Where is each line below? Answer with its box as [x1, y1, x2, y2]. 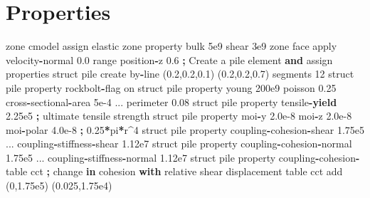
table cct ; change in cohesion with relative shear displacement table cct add [6, 164, 343, 179]
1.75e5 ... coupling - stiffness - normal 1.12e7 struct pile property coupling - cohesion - [6, 150, 360, 165]
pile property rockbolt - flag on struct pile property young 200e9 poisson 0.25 [6, 80, 337, 95]
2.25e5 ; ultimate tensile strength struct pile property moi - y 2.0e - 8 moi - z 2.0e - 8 [6, 108, 352, 123]
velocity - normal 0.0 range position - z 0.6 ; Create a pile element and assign [6, 52, 333, 67]
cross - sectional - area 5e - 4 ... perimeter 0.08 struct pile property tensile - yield [6, 94, 337, 109]
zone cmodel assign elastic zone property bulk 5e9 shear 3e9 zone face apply [6, 38, 337, 53]
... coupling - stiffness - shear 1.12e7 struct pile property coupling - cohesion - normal [6, 136, 352, 151]
